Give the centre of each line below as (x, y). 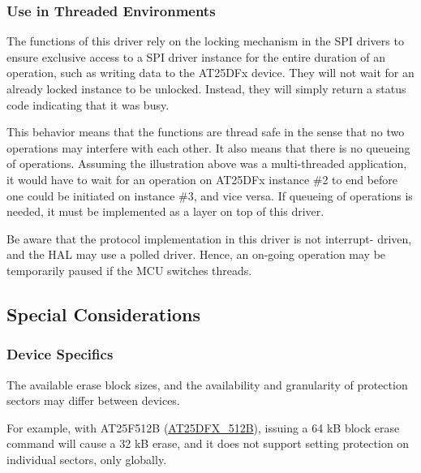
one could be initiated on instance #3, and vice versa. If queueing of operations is (210, 195)
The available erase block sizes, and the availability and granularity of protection (207, 384)
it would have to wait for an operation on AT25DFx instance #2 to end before (202, 179)
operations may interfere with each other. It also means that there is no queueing (208, 147)
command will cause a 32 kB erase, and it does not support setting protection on (208, 443)
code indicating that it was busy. (88, 104)
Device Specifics (60, 354)
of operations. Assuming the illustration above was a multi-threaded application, (207, 163)
